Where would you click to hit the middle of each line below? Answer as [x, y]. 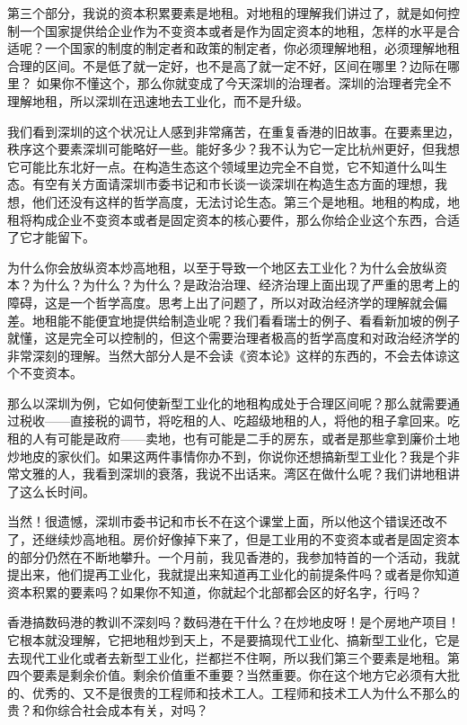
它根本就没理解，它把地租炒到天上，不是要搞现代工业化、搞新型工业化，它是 [233, 640]
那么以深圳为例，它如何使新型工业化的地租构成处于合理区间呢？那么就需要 [227, 403]
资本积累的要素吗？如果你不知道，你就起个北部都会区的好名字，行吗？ [215, 591]
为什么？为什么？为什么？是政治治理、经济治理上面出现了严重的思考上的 [246, 285]
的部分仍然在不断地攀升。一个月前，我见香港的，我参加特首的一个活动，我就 [233, 556]
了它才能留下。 [51, 237]
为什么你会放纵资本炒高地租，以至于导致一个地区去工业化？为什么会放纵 [221, 267]
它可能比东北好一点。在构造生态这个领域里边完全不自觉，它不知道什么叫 [221, 166]
